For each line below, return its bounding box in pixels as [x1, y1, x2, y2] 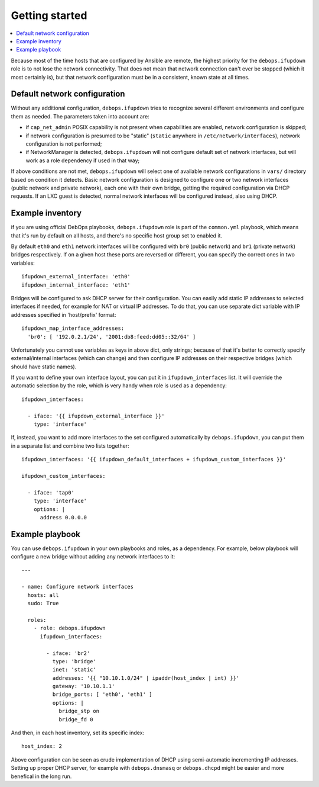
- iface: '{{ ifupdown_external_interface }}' [27, 412, 165, 419]
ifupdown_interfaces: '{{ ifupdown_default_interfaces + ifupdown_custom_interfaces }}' [21, 456, 287, 463]
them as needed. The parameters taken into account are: [11, 113, 150, 120]
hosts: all [27, 592, 59, 598]
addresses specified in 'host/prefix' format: [11, 311, 116, 318]
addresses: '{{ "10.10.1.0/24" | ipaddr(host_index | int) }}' [52, 674, 240, 681]
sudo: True [27, 600, 59, 607]
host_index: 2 [21, 743, 62, 750]
